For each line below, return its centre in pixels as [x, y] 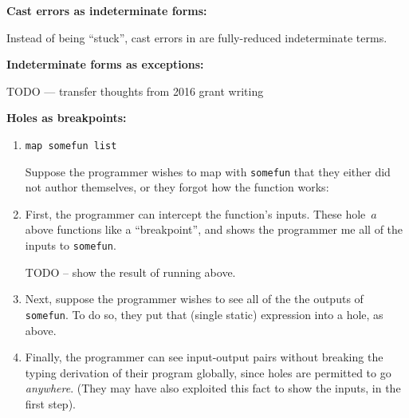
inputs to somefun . [71, 245]
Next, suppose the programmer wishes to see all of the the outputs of [194, 299]
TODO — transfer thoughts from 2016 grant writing [135, 91]
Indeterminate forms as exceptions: [105, 64]
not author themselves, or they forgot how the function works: [177, 187]
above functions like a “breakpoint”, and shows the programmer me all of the [214, 229]
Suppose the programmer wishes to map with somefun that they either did [208, 171]
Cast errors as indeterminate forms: [107, 10]
